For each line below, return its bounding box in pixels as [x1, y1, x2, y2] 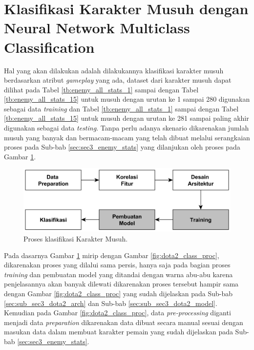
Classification [4, 37, 95, 57]
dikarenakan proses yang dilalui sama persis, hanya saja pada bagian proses [4, 260, 231, 270]
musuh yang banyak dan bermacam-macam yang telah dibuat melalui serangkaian [4, 132, 250, 142]
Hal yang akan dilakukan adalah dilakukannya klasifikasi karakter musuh [4, 65, 224, 75]
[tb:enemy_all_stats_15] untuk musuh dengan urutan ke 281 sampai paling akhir [4, 113, 249, 123]
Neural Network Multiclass [4, 18, 190, 38]
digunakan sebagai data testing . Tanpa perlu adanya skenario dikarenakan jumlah [4, 123, 249, 133]
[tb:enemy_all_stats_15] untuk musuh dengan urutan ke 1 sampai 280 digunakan [4, 94, 250, 104]
